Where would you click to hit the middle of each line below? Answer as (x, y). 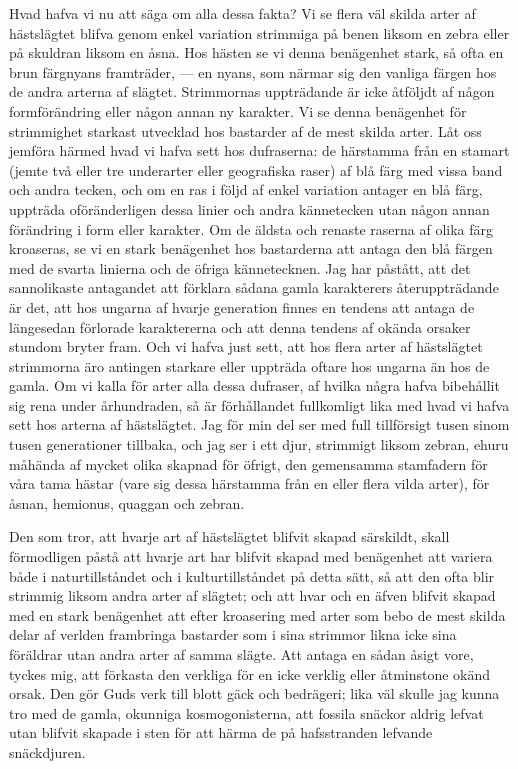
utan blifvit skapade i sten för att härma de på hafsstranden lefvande (221, 732)
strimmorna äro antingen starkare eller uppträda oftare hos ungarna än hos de (249, 365)
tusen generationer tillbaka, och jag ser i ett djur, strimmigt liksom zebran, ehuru (259, 444)
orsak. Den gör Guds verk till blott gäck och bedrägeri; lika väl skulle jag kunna (254, 693)
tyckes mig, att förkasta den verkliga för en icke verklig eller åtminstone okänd (250, 673)
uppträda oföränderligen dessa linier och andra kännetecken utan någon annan (249, 208)
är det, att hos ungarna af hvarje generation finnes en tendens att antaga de (242, 306)
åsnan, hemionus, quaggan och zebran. (127, 502)
